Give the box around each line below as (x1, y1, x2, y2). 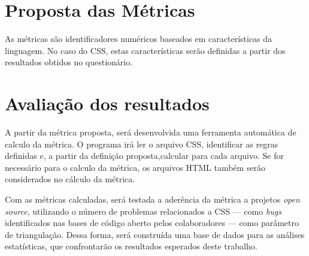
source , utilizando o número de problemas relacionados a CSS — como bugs (5, 204, 281, 217)
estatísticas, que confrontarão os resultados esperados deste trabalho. (5, 240, 257, 252)
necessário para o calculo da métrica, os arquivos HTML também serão (5, 161, 266, 173)
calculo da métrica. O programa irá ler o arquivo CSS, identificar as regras (5, 137, 278, 150)
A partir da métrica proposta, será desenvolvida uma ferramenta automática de (5, 126, 296, 138)
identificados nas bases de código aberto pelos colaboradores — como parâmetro (5, 216, 299, 229)
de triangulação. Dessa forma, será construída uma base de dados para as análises (5, 228, 305, 240)
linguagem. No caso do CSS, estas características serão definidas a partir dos (5, 44, 286, 56)
